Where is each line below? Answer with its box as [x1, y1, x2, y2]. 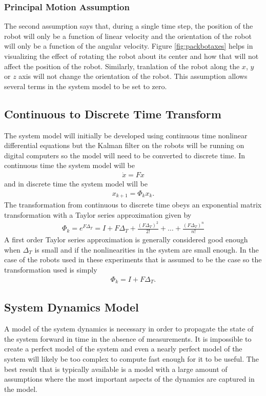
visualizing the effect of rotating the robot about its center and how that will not [4, 51, 259, 61]
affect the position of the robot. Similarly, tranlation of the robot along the [4, 60, 240, 71]
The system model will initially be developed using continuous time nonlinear [4, 130, 248, 140]
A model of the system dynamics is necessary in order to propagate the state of [4, 323, 254, 334]
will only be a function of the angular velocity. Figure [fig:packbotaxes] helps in [4, 40, 253, 51]
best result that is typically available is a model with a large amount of [4, 363, 228, 374]
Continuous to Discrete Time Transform [4, 106, 221, 121]
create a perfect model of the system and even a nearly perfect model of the [4, 343, 242, 354]
